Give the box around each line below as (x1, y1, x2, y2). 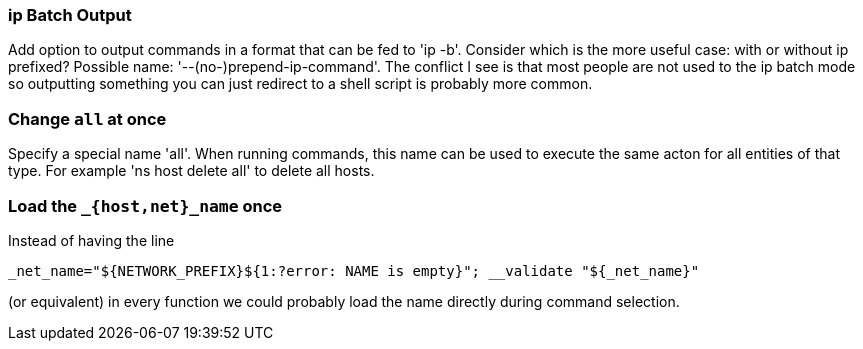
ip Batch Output (8, 5, 132, 25)
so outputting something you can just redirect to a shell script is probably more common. (8, 75, 593, 93)
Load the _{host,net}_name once (8, 195, 283, 216)
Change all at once (8, 108, 167, 129)
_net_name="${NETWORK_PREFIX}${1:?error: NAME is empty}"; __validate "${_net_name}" (8, 262, 700, 279)
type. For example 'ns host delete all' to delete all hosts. (8, 162, 375, 180)
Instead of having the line (8, 231, 175, 249)
